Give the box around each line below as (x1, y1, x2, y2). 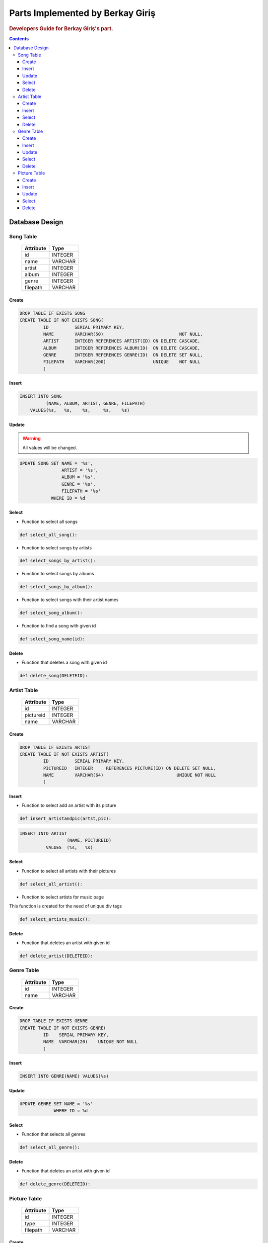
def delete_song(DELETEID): (19, 673, 88, 679)
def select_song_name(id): (19, 636, 85, 642)
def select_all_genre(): (19, 1145, 80, 1151)
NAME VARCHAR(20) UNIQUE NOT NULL (43, 1039, 137, 1045)
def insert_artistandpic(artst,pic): (19, 816, 112, 821)
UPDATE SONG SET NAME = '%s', (19, 460, 93, 466)
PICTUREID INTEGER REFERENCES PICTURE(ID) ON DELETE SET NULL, (43, 765, 216, 771)
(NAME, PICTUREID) (67, 838, 112, 843)
